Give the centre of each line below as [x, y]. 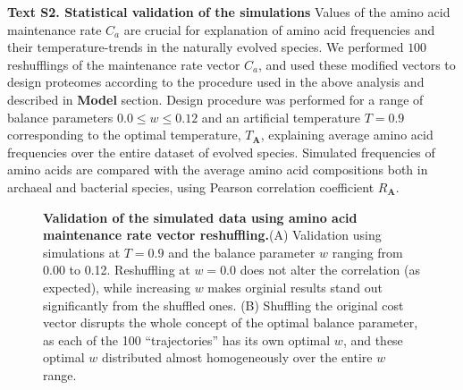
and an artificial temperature [281, 117]
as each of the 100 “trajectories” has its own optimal [187, 339]
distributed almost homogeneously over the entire [237, 357]
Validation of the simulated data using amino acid [200, 217]
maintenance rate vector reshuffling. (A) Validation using [212, 235]
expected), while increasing [117, 287]
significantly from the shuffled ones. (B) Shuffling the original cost [223, 305]
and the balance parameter [242, 252]
